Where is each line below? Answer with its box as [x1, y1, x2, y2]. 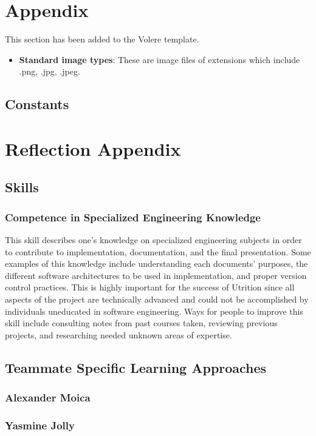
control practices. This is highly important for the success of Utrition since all [5, 281, 295, 293]
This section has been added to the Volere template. [5, 33, 199, 45]
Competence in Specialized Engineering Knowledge [5, 209, 261, 224]
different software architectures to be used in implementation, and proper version [5, 269, 307, 281]
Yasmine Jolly [5, 417, 75, 432]
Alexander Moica [5, 390, 91, 405]
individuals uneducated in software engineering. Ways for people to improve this [5, 304, 303, 317]
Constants [5, 95, 69, 113]
